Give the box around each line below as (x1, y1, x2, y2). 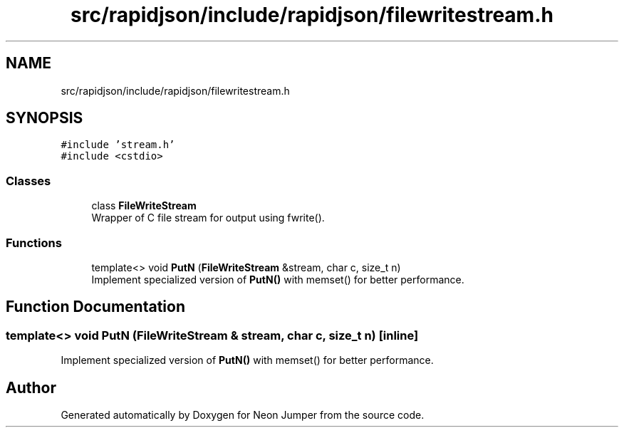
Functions (6, 235, 62, 250)
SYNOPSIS (6, 109, 83, 127)
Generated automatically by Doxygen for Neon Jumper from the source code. (61, 409, 425, 421)
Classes (6, 173, 51, 188)
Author (6, 378, 56, 397)
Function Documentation (6, 298, 185, 316)
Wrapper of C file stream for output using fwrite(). (91, 212, 325, 224)
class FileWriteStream (91, 199, 197, 212)
